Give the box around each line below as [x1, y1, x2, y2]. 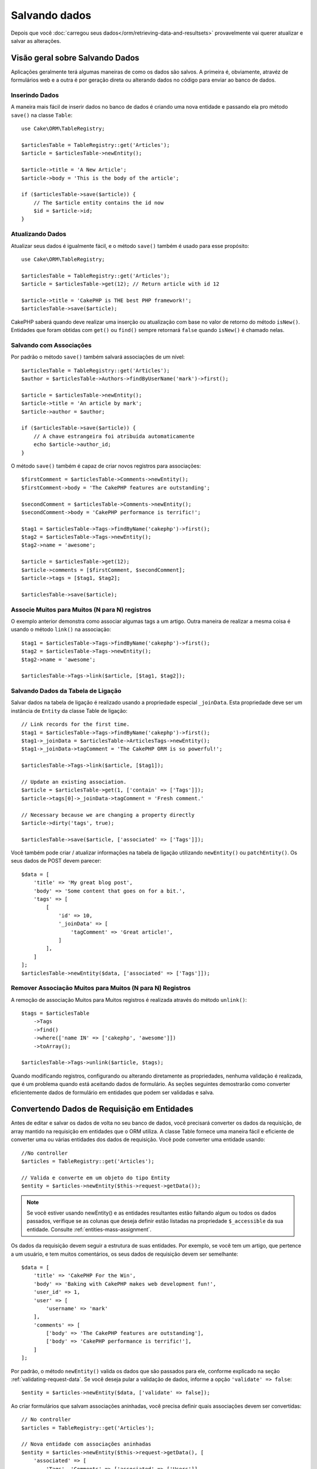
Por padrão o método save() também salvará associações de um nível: [11, 353, 185, 361]
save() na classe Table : [11, 112, 73, 119]
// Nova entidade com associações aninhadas [21, 1441, 152, 1448]
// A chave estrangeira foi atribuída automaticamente [33, 432, 195, 440]
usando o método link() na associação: [11, 626, 112, 633]
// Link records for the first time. [21, 721, 130, 728]
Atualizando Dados [11, 230, 67, 238]
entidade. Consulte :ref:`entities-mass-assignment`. [26, 1226, 152, 1233]
